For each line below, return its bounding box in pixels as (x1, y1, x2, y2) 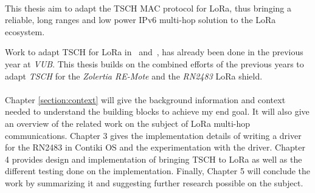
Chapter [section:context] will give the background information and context (5, 93, 286, 106)
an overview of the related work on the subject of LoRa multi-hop (5, 117, 251, 129)
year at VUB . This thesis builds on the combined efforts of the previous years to (5, 57, 304, 70)
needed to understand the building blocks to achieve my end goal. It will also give (5, 105, 310, 118)
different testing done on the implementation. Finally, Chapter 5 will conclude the (5, 164, 311, 177)
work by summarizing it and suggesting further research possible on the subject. (5, 176, 303, 189)
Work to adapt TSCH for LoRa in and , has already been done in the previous (5, 46, 303, 58)
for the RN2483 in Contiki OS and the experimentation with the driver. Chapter (5, 141, 305, 154)
